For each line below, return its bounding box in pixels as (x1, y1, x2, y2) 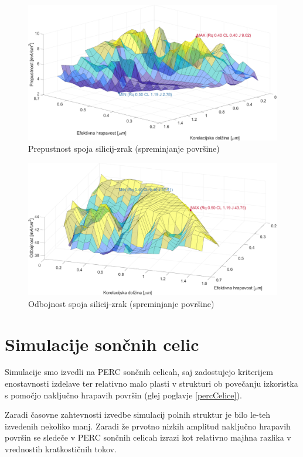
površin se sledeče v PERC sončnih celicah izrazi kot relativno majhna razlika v (5, 431, 291, 444)
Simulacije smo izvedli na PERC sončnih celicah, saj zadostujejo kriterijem (5, 366, 273, 378)
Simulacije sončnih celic (5, 332, 199, 356)
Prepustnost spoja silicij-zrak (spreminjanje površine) (28, 142, 220, 155)
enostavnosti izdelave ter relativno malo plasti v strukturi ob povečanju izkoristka (5, 377, 298, 390)
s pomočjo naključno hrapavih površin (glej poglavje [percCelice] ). (5, 388, 242, 401)
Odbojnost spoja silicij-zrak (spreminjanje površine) (28, 297, 215, 309)
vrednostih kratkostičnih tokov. (5, 443, 117, 455)
